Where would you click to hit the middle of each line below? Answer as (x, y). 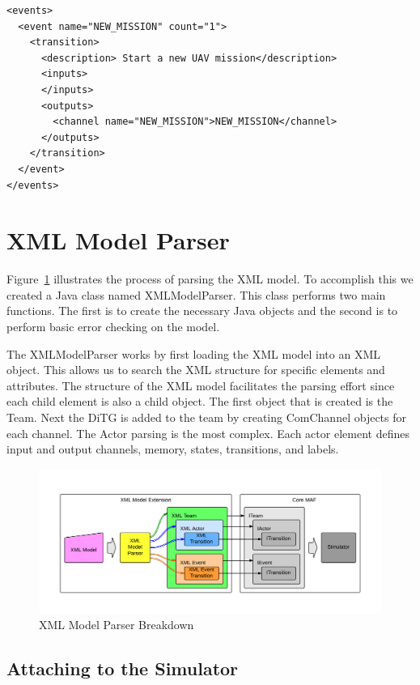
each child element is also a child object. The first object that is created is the (200, 401)
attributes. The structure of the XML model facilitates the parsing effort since (201, 385)
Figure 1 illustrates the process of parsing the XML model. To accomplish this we (210, 279)
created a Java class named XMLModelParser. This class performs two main (196, 294)
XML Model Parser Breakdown (117, 624)
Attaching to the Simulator (123, 668)
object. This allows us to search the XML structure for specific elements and (196, 370)
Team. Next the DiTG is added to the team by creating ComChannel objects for (206, 417)
